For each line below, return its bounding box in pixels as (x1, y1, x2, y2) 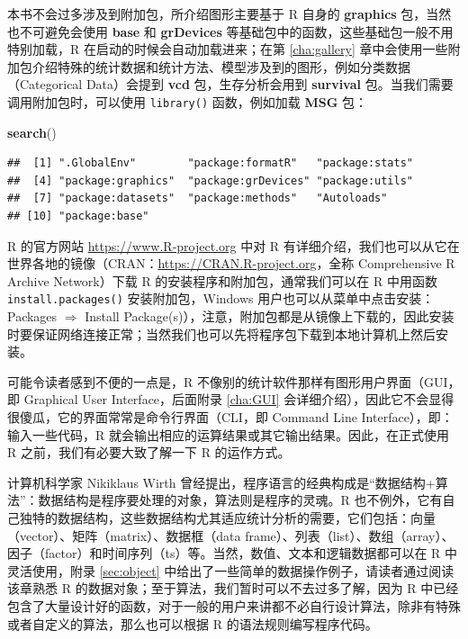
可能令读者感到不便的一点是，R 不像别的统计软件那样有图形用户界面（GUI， (7, 372, 461, 391)
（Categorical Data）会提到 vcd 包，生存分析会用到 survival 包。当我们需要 (7, 75, 454, 94)
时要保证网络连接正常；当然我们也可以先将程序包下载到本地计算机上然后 (7, 324, 436, 343)
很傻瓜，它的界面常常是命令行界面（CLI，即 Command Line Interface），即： (7, 408, 454, 426)
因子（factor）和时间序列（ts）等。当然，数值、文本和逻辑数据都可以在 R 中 (7, 544, 458, 562)
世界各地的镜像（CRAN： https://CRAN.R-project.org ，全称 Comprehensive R (7, 254, 455, 273)
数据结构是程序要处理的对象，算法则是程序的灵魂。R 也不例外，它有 (38, 490, 443, 509)
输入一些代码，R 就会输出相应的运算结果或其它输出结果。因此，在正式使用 (7, 425, 449, 444)
